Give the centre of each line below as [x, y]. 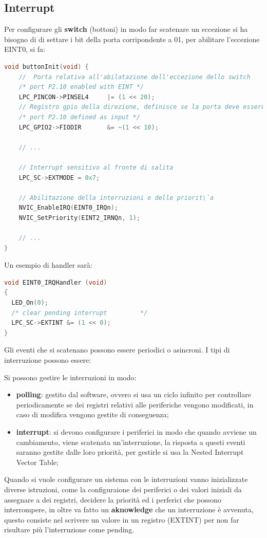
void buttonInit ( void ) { [46, 67]
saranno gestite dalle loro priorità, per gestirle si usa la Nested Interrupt [130, 452]
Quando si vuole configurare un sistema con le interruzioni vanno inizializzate [126, 479]
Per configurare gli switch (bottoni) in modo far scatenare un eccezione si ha [126, 29]
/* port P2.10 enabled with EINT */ [81, 87]
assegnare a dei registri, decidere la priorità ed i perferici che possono [113, 499]
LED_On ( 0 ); [30, 303]
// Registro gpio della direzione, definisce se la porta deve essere [142, 107]
